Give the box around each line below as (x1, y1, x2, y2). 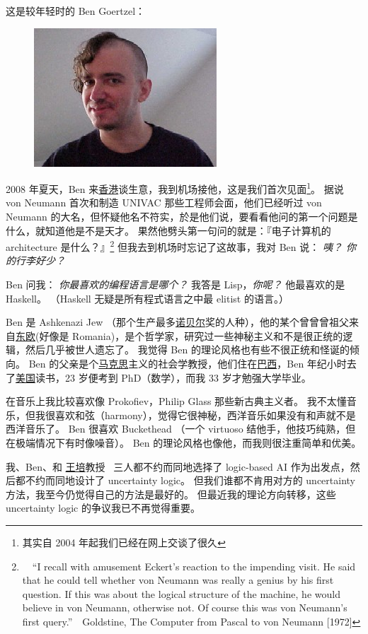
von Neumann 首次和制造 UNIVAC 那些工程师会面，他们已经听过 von (6, 195, 322, 210)
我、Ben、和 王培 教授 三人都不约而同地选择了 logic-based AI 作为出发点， (6, 459, 350, 474)
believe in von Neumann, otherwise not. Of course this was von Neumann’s (22, 600, 347, 615)
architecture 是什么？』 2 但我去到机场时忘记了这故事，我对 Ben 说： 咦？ (6, 237, 343, 254)
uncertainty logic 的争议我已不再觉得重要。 (6, 500, 200, 515)
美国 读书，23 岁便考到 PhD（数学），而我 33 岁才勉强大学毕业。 (16, 370, 311, 384)
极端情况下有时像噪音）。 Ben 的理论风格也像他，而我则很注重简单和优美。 (15, 435, 362, 450)
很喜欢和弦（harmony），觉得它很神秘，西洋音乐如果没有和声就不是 (45, 407, 356, 422)
